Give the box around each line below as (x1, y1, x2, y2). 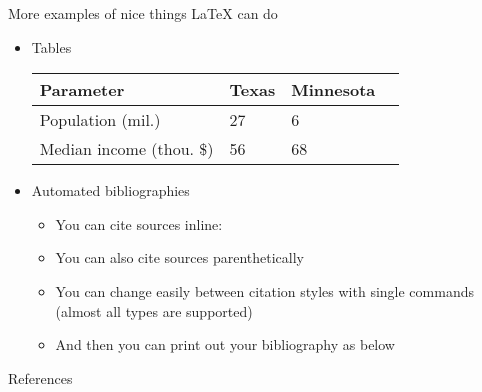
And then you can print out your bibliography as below (55, 334, 395, 355)
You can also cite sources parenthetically (55, 247, 304, 268)
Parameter (39, 78, 125, 102)
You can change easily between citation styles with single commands (55, 280, 474, 301)
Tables (31, 36, 72, 57)
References (8, 367, 73, 388)
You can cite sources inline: (55, 213, 223, 234)
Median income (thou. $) (39, 137, 214, 161)
